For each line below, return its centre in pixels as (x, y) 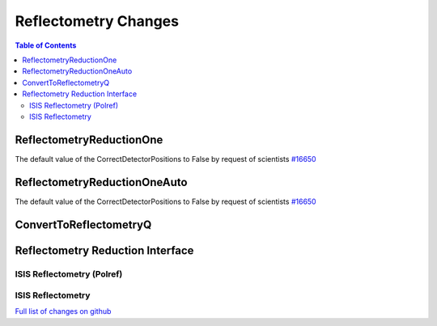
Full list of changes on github (63, 311)
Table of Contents (46, 45)
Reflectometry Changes (97, 21)
